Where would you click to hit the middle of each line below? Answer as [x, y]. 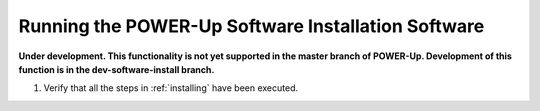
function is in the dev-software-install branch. [116, 69]
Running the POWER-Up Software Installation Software [251, 26]
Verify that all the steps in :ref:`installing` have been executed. [171, 88]
